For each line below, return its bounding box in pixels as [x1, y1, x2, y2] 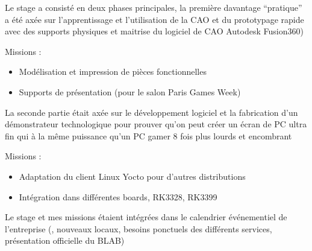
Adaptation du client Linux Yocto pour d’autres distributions [19, 170, 246, 182]
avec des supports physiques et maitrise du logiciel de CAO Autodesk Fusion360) [5, 25, 304, 37]
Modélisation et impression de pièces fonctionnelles [19, 65, 207, 78]
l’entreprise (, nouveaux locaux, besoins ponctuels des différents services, [5, 222, 272, 235]
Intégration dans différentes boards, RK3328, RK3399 [19, 190, 217, 203]
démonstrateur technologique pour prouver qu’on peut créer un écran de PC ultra [5, 118, 307, 130]
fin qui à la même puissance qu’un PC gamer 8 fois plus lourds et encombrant [5, 129, 292, 142]
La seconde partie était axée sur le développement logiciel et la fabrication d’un [5, 106, 298, 118]
